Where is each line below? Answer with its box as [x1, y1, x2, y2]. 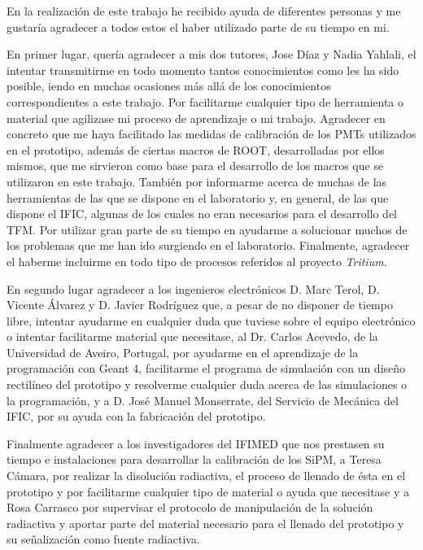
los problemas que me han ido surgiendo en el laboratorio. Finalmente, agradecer [7, 237, 410, 254]
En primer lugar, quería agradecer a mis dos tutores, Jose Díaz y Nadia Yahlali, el [7, 46, 416, 63]
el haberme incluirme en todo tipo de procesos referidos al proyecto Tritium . [7, 252, 387, 269]
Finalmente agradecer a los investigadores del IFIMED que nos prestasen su [7, 434, 385, 452]
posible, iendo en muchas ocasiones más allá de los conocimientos [7, 77, 331, 94]
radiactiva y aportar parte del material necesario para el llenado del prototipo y [7, 514, 404, 531]
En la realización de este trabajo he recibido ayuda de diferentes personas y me [7, 2, 401, 19]
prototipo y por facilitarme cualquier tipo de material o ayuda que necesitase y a [7, 482, 410, 500]
